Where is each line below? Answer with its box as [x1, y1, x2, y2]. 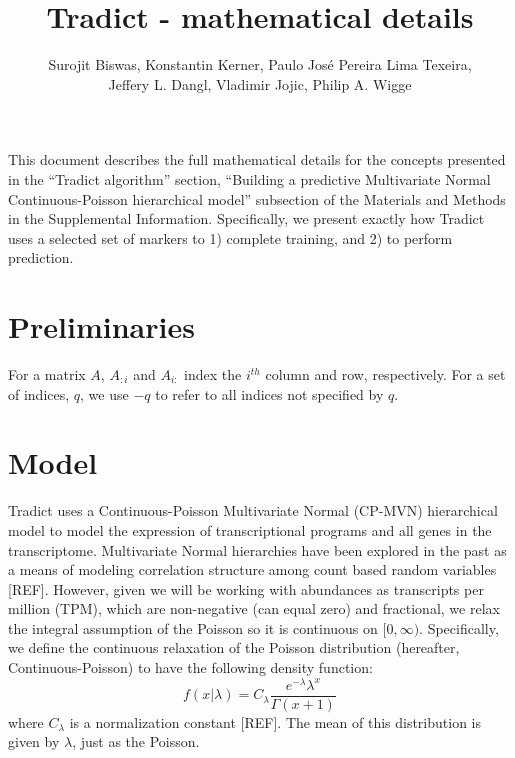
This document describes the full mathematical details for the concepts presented [8, 149, 506, 170]
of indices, [8, 383, 70, 404]
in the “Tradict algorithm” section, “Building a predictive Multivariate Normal [8, 168, 491, 189]
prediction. [8, 247, 74, 268]
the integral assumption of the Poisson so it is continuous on [8, 617, 378, 638]
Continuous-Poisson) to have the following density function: [8, 657, 373, 678]
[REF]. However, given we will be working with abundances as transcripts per [8, 578, 484, 599]
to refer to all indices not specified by [155, 383, 384, 404]
